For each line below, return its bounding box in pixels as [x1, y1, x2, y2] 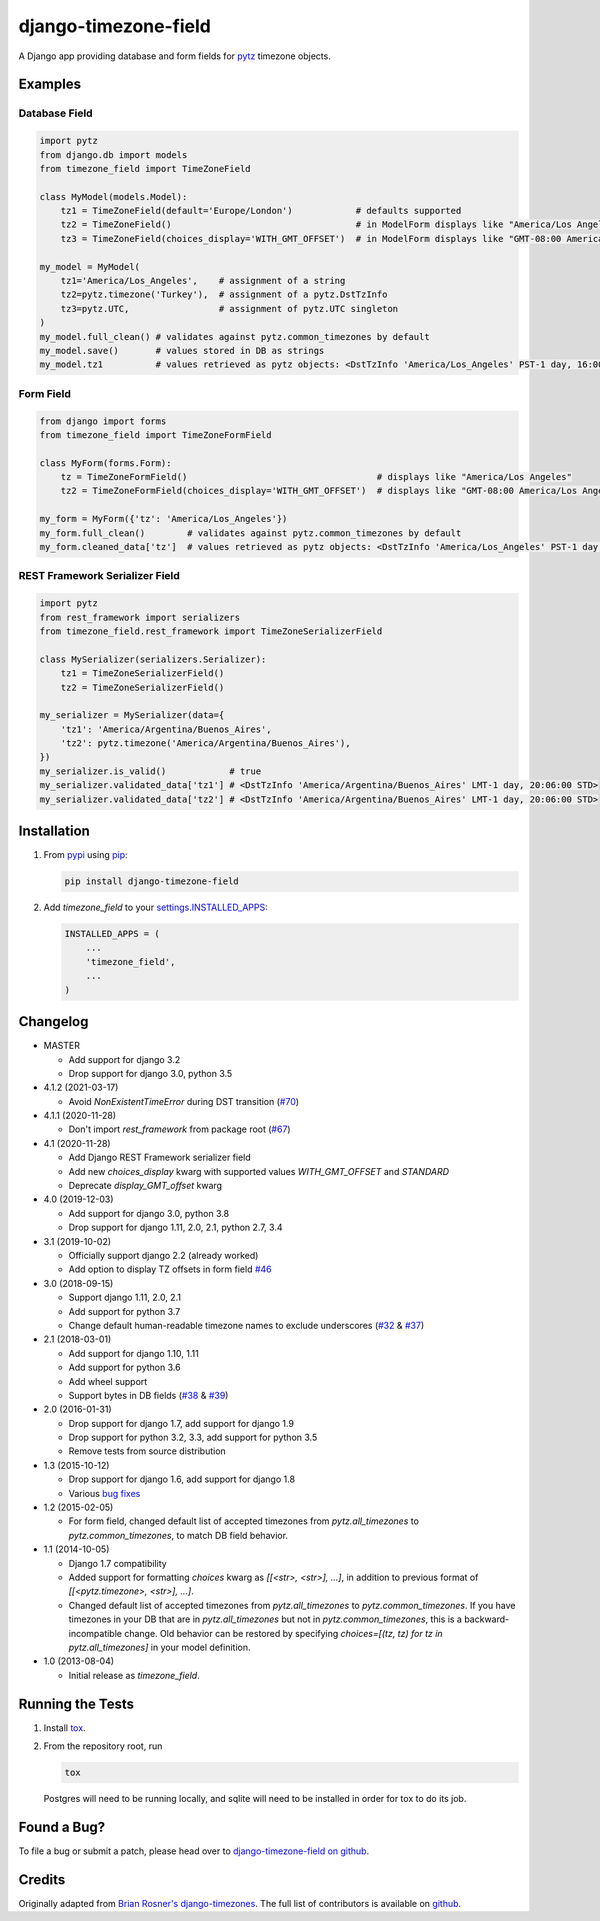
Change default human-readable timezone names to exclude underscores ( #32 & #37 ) [68, 1319, 425, 1331]
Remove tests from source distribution [68, 1445, 227, 1457]
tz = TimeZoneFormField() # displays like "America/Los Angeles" [60, 471, 572, 483]
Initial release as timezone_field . [68, 1669, 200, 1681]
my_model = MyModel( [39, 261, 140, 272]
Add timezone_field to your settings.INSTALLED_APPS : [43, 901, 269, 914]
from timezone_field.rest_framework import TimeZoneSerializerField [39, 625, 383, 637]
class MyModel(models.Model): [39, 191, 188, 202]
